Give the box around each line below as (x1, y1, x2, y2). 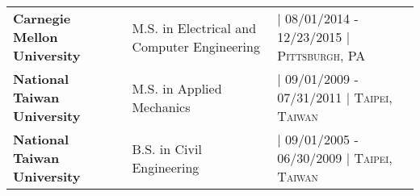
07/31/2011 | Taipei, (277, 88, 393, 106)
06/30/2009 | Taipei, (277, 148, 393, 167)
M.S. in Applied (132, 78, 222, 98)
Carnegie (13, 9, 71, 27)
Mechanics (132, 97, 191, 116)
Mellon (13, 27, 58, 46)
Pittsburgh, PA (277, 46, 366, 65)
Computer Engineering (132, 36, 260, 56)
